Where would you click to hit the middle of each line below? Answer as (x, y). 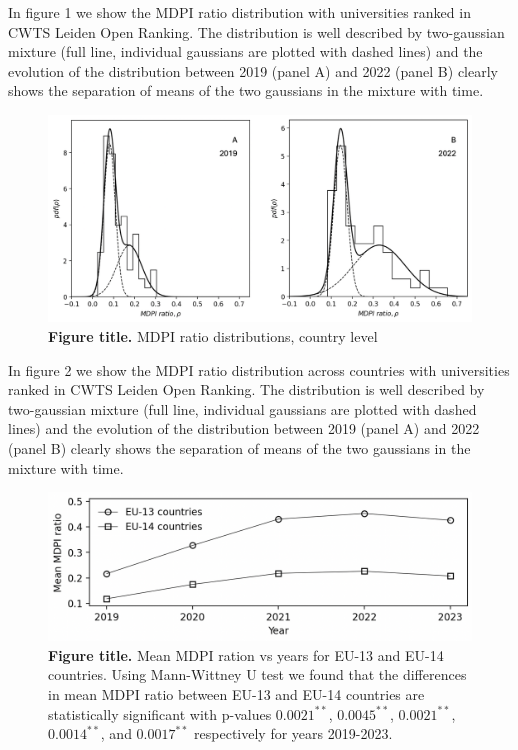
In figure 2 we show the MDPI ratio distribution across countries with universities (259, 369)
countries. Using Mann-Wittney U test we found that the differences (257, 674)
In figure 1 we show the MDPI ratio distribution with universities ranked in (239, 12)
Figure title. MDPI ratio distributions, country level (213, 336)
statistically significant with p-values (160, 713)
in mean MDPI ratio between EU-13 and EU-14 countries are (236, 694)
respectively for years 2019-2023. (293, 733)
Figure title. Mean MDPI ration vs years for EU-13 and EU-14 (246, 654)
